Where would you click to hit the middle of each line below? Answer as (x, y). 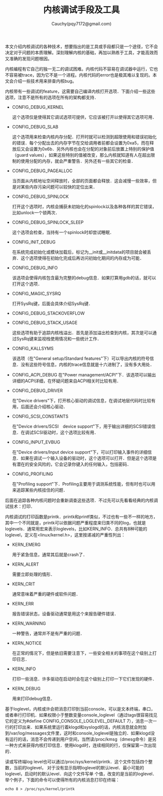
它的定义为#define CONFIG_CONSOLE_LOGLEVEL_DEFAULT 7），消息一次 (79, 721)
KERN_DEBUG (26, 688)
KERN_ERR (23, 603)
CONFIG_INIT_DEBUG (34, 242)
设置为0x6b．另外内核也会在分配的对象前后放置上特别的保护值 (91, 149)
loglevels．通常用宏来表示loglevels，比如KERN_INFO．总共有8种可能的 (76, 529)
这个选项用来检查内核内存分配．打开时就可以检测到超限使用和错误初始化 (84, 137)
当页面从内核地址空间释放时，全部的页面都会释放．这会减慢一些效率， (82, 180)
